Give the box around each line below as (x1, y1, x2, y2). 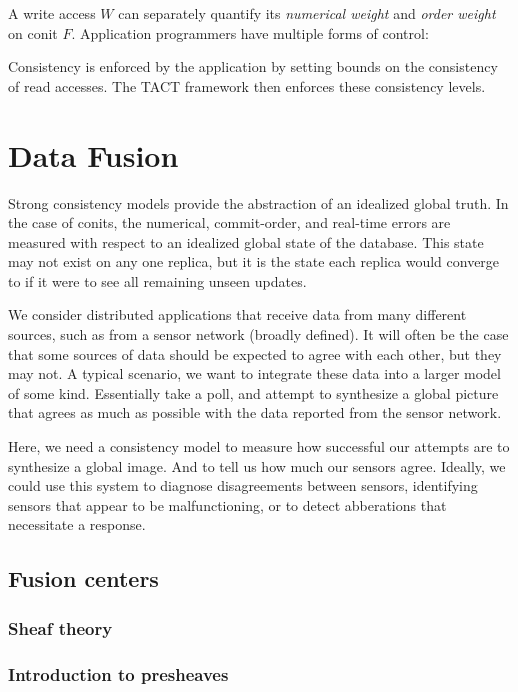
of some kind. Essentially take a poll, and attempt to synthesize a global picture (8, 382, 499, 403)
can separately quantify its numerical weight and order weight (118, 3, 496, 23)
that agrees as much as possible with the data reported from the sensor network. (8, 402, 502, 423)
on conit (8, 22, 58, 43)
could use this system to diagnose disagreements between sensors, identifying (8, 475, 478, 496)
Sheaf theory (8, 615, 113, 640)
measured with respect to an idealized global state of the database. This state (8, 231, 484, 252)
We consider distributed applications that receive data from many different (8, 304, 467, 325)
